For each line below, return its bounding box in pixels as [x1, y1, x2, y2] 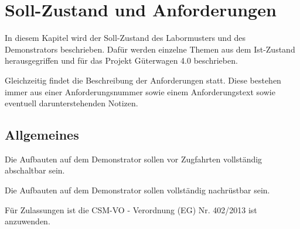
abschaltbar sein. [5, 164, 65, 176]
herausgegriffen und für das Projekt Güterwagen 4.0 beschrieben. [5, 54, 238, 67]
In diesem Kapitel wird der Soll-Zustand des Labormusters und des [5, 32, 246, 44]
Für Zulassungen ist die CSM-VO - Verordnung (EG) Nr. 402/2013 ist [5, 203, 257, 216]
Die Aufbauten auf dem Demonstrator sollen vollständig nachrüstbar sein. [5, 184, 270, 196]
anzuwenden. [5, 215, 50, 227]
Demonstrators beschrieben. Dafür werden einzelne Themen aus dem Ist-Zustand [5, 43, 295, 55]
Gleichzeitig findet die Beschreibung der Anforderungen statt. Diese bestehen [5, 74, 281, 86]
